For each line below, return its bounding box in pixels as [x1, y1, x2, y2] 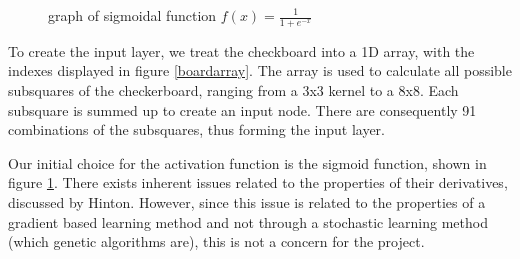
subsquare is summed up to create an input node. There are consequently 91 [8, 99, 477, 120]
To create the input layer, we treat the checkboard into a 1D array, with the [8, 40, 475, 61]
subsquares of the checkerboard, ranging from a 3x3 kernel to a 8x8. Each [8, 80, 459, 101]
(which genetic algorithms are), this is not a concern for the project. [8, 231, 425, 252]
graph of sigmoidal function [48, 5, 217, 25]
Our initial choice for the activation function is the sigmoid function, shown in [8, 152, 487, 173]
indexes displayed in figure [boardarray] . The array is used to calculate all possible [8, 60, 512, 81]
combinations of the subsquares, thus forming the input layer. [8, 119, 385, 140]
